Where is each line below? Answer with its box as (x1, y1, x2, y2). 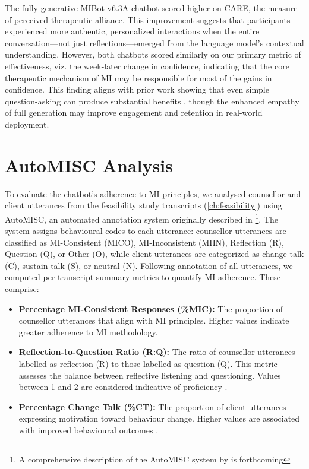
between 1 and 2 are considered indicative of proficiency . (18, 381, 228, 393)
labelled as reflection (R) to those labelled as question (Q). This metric (18, 357, 278, 370)
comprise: (5, 283, 39, 295)
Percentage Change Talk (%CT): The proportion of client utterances (18, 400, 286, 413)
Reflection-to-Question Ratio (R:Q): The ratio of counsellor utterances (18, 346, 295, 358)
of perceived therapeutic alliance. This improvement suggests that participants (5, 13, 291, 26)
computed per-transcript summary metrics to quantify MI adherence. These (5, 271, 281, 283)
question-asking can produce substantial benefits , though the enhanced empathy (5, 94, 299, 107)
